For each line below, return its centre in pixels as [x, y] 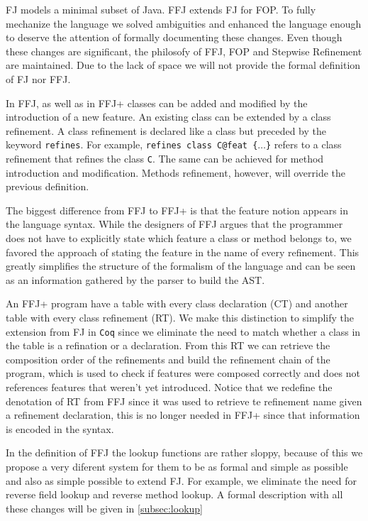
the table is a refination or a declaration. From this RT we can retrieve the [168, 345]
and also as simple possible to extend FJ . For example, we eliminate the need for [181, 480]
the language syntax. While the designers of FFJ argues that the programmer [174, 224]
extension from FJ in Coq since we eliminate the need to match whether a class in [183, 331]
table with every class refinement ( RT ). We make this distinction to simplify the [180, 317]
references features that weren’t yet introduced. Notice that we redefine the [169, 387]
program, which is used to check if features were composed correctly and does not [183, 373]
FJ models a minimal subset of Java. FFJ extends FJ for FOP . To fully [161, 9]
